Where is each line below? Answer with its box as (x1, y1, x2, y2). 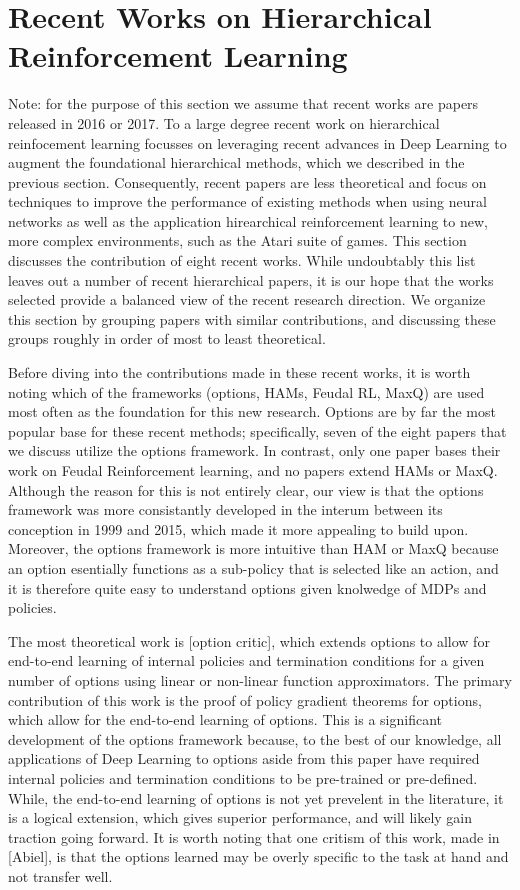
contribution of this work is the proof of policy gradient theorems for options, (8, 689, 482, 710)
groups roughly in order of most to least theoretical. (8, 328, 326, 349)
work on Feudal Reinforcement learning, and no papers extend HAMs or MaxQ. (8, 460, 498, 480)
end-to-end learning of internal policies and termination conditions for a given (8, 650, 485, 671)
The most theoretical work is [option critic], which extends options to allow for (8, 630, 490, 651)
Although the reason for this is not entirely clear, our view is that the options (8, 479, 484, 500)
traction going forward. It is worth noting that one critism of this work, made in (8, 826, 500, 847)
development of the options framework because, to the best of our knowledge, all (8, 728, 502, 749)
